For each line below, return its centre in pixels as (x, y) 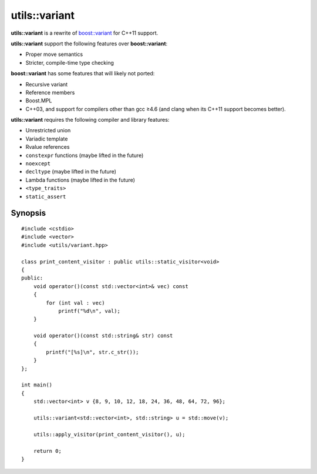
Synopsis (28, 213)
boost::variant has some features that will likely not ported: (83, 74)
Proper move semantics (54, 54)
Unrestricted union (48, 131)
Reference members (50, 92)
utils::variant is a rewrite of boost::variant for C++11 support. (85, 33)
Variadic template (47, 139)
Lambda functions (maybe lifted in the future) (80, 180)
